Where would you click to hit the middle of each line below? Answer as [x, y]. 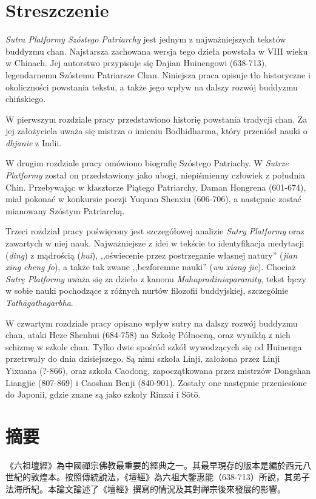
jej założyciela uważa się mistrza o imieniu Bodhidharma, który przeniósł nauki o [156, 131]
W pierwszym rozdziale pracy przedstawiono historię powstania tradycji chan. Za [156, 119]
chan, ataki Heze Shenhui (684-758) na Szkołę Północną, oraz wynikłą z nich [148, 335]
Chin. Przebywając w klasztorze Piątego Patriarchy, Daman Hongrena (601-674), [156, 187]
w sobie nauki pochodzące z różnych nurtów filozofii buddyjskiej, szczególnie [147, 290]
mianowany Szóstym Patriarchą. [65, 210]
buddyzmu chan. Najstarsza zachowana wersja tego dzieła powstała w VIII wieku [157, 51]
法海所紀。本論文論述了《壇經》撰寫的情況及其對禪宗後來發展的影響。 [146, 489]
